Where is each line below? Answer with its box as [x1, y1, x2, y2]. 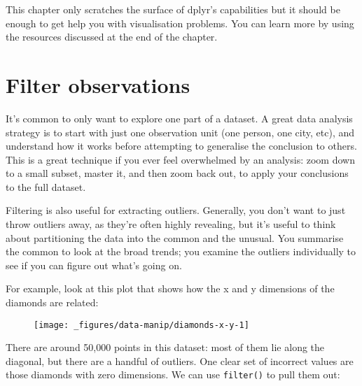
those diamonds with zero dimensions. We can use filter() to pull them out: [6, 367, 340, 382]
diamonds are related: [6, 295, 99, 310]
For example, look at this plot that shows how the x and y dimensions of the [6, 281, 335, 296]
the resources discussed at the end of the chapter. [6, 29, 218, 44]
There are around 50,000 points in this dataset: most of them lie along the [6, 340, 325, 355]
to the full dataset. [6, 179, 86, 194]
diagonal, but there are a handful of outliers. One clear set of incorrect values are [6, 353, 354, 368]
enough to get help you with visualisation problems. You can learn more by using [6, 15, 354, 30]
